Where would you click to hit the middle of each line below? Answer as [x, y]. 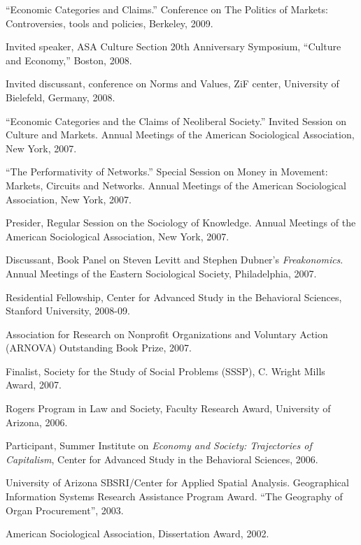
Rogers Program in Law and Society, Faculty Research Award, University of [168, 408]
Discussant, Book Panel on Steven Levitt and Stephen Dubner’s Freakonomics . [175, 260]
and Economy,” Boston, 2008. [69, 60]
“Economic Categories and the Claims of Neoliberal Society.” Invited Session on [176, 121]
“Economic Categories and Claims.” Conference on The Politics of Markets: [167, 9]
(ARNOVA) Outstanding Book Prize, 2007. [99, 348]
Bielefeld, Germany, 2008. [61, 97]
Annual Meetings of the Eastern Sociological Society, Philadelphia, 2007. [161, 273]
